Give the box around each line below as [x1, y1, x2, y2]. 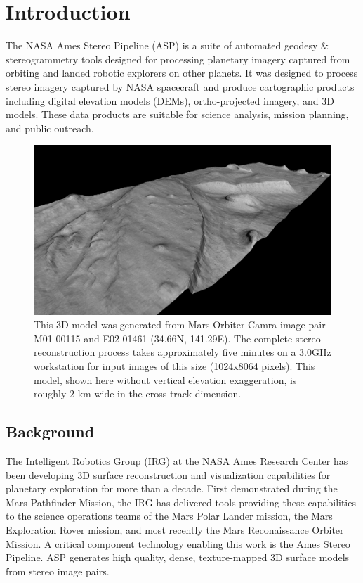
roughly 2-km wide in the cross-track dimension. [34, 386, 242, 401]
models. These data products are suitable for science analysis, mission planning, [6, 107, 349, 122]
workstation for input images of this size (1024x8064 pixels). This [34, 359, 315, 373]
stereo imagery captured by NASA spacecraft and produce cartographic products [6, 79, 355, 94]
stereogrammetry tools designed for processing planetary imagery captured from [6, 51, 350, 66]
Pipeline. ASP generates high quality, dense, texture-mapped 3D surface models [6, 550, 350, 565]
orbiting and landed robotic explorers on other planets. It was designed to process [6, 65, 358, 80]
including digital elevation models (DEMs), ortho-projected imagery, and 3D [6, 93, 334, 108]
